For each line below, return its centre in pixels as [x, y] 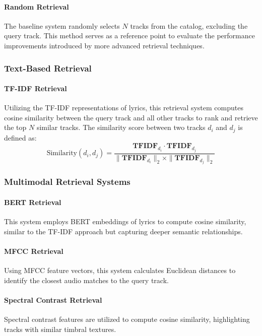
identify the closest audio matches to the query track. [86, 280]
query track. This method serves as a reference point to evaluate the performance [129, 36]
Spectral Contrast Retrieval [53, 299]
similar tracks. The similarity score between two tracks [121, 127]
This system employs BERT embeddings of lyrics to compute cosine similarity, [125, 221]
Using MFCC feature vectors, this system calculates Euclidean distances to [120, 270]
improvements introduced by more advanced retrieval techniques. [104, 45]
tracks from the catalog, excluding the [189, 25]
